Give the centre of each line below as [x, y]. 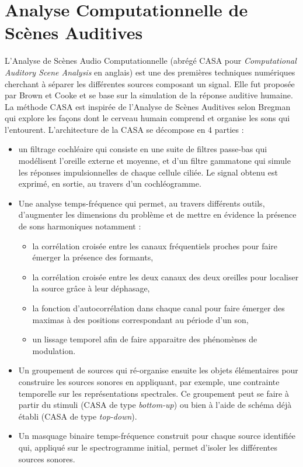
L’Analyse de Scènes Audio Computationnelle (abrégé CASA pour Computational [151, 61]
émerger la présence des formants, [93, 257]
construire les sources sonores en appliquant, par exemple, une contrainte [149, 381]
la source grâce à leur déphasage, [91, 288]
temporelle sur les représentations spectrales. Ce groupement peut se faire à [154, 393]
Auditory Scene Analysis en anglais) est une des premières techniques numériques [150, 72]
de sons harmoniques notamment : [80, 226]
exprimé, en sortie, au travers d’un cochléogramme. [110, 183]
